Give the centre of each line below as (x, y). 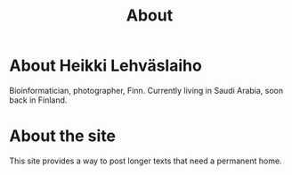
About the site (63, 136)
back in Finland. (38, 100)
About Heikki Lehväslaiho (105, 66)
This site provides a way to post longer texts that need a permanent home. (146, 161)
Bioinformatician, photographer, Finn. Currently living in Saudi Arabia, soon (146, 90)
